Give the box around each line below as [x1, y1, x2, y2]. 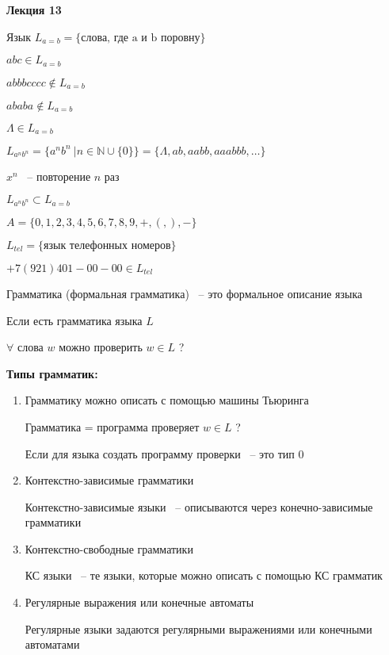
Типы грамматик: [6, 365, 98, 381]
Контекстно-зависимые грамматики [25, 472, 194, 488]
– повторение [27, 167, 91, 184]
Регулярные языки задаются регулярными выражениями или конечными [25, 620, 372, 637]
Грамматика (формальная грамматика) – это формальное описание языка [6, 285, 363, 301]
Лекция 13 [6, 2, 62, 17]
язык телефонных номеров [44, 239, 171, 251]
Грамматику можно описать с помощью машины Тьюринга [25, 392, 309, 408]
